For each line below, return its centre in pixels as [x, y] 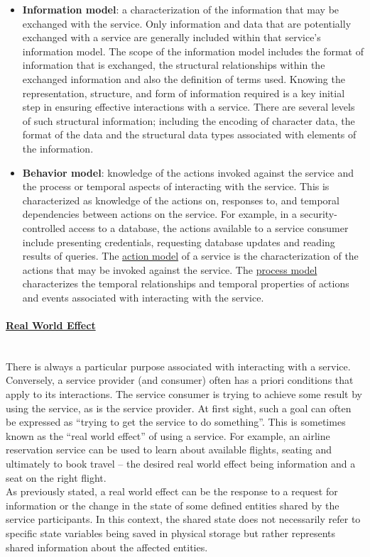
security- [319, 214]
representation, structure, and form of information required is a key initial [184, 93]
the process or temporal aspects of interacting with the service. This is [176, 186]
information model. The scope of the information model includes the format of [193, 51]
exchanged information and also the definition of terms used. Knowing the [184, 78]
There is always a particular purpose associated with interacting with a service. [178, 366]
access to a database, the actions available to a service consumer [208, 227]
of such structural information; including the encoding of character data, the [189, 120]
